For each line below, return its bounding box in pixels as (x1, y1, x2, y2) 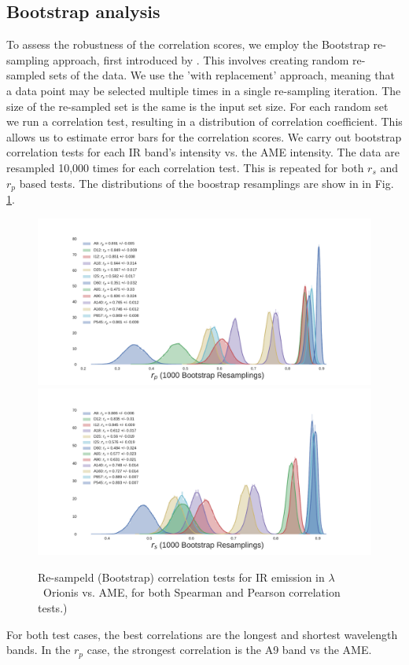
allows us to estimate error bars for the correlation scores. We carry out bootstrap (6, 128, 402, 145)
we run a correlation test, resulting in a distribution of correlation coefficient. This (6, 113, 403, 130)
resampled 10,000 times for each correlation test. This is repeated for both (6, 159, 364, 175)
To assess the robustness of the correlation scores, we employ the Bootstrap (6, 36, 370, 53)
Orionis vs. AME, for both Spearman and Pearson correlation (42, 584, 341, 601)
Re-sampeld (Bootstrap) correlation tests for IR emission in (38, 568, 325, 585)
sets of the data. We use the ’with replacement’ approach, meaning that (49, 67, 395, 83)
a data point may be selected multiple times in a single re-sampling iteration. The (6, 82, 401, 98)
